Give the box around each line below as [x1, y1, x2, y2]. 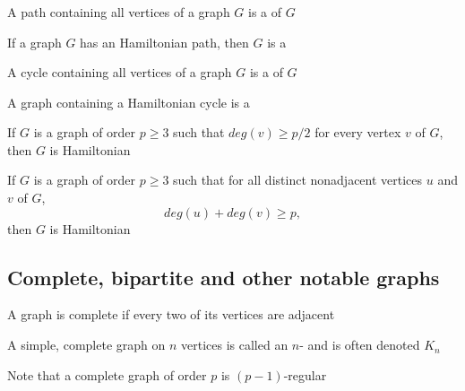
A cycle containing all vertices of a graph [7, 63, 232, 82]
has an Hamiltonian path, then [80, 32, 249, 51]
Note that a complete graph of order [7, 365, 207, 384]
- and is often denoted [299, 335, 420, 354]
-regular [283, 365, 327, 384]
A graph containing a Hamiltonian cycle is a [7, 92, 250, 111]
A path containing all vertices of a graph [7, 2, 230, 21]
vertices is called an [181, 335, 288, 354]
